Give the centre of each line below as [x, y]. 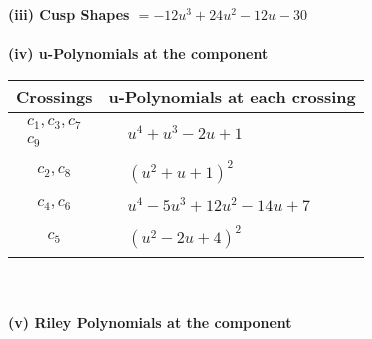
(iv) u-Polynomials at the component [138, 53]
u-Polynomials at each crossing [232, 96]
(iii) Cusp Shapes [69, 14]
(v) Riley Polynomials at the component [150, 322]
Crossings [54, 96]
